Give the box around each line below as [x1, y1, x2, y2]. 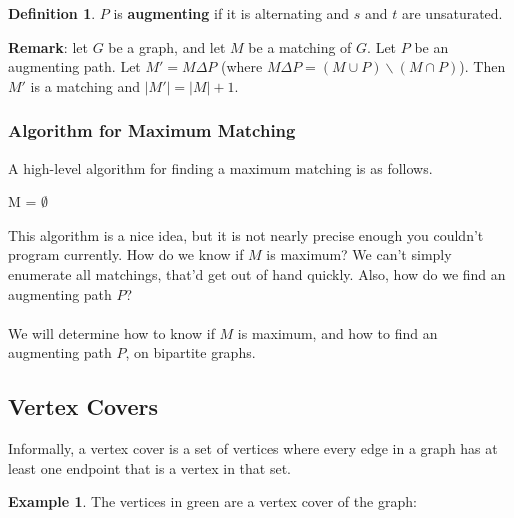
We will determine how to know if [8, 322, 215, 343]
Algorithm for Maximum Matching [8, 118, 296, 143]
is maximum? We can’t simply [266, 244, 452, 265]
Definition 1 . [8, 3, 96, 23]
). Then [459, 56, 506, 77]
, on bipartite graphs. [125, 342, 256, 363]
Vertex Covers [8, 391, 158, 422]
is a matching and [30, 75, 140, 96]
